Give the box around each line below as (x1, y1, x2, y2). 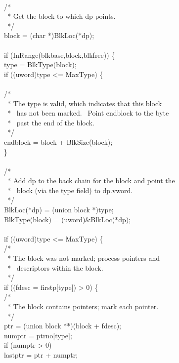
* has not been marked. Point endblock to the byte (7, 108, 169, 118)
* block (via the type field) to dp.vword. (7, 185, 133, 195)
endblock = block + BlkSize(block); (4, 136, 113, 147)
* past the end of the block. (7, 117, 94, 127)
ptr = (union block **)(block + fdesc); (4, 321, 121, 331)
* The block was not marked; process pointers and (7, 253, 160, 263)
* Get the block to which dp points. (7, 11, 116, 21)
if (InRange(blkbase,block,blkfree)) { (4, 49, 115, 60)
